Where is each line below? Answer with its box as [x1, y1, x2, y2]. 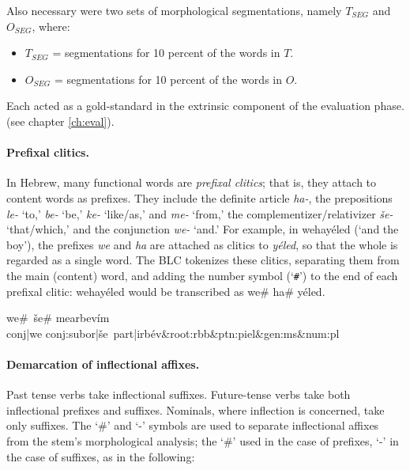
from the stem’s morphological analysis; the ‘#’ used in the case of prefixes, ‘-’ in [6, 432, 399, 449]
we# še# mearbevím [6, 309, 110, 326]
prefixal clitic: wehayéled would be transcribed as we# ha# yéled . [6, 282, 325, 299]
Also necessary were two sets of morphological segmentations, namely [6, 2, 342, 18]
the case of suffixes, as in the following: [6, 448, 195, 464]
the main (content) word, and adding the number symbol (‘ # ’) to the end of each [6, 267, 398, 283]
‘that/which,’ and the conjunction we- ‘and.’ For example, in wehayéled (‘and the [6, 221, 399, 237]
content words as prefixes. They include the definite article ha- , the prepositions [6, 189, 393, 206]
